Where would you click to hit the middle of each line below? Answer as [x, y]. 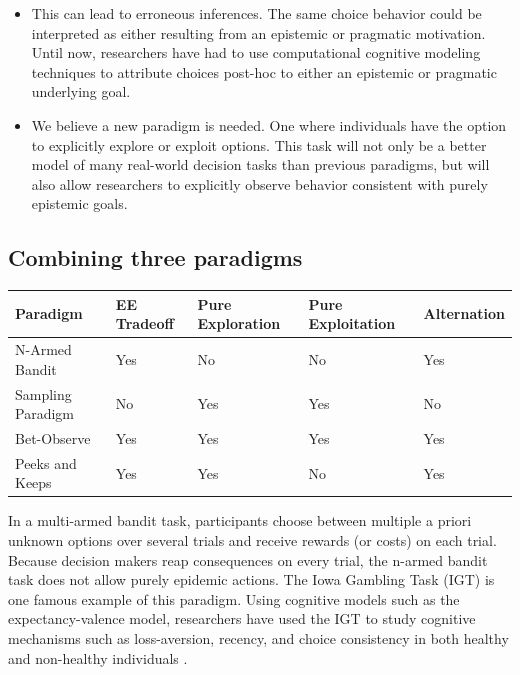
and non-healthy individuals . [98, 657]
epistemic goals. [79, 203]
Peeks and [46, 462]
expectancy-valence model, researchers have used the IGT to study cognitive [242, 618]
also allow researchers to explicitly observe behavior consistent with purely [259, 183]
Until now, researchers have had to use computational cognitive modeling [256, 52]
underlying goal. [81, 91]
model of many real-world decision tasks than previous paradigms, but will [260, 164]
